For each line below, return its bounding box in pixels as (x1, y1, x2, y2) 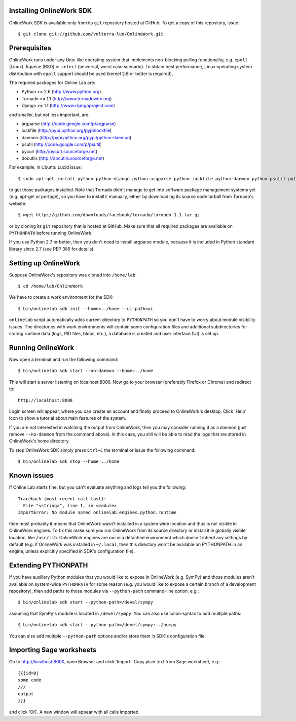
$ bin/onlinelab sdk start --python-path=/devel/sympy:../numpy (18, 622, 177, 628)
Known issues (9, 472, 54, 480)
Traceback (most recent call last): (18, 496, 107, 501)
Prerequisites (9, 43, 51, 52)
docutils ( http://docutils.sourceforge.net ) (21, 155, 105, 161)
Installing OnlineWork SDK (9, 6, 92, 15)
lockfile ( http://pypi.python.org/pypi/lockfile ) (21, 127, 112, 133)
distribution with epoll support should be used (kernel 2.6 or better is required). (9, 71, 173, 77)
